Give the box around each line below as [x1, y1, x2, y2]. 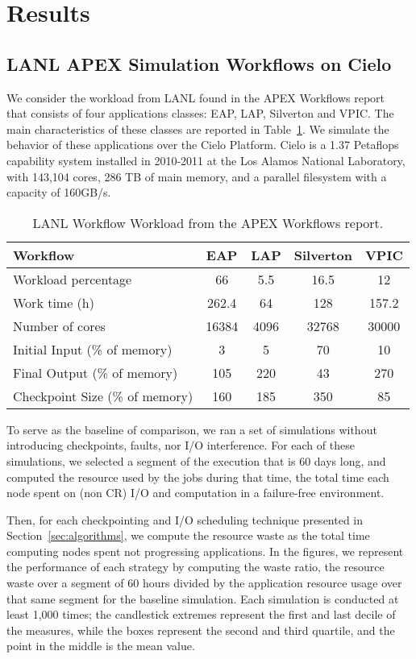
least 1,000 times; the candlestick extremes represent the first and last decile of [6, 606, 396, 623]
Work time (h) [13, 292, 94, 312]
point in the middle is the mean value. [6, 637, 195, 654]
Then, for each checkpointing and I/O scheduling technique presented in [6, 511, 364, 528]
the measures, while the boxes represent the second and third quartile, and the [6, 621, 395, 638]
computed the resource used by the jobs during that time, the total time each [6, 468, 389, 485]
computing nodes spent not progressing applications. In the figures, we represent [6, 542, 404, 559]
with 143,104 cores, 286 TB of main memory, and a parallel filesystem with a [6, 168, 387, 184]
